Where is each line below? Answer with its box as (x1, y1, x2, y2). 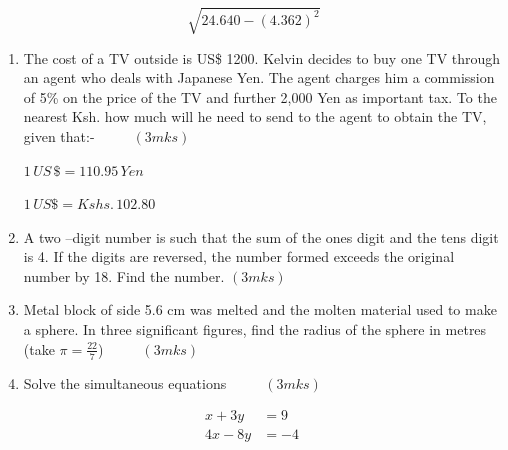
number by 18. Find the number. (23, 265, 225, 286)
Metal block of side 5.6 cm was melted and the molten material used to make (23, 299, 497, 320)
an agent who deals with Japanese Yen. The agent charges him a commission (23, 67, 495, 88)
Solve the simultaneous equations (23, 372, 227, 393)
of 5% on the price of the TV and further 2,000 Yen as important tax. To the (23, 86, 497, 107)
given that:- (23, 125, 95, 146)
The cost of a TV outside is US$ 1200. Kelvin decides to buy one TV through (23, 47, 501, 68)
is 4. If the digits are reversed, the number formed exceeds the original (23, 246, 455, 267)
